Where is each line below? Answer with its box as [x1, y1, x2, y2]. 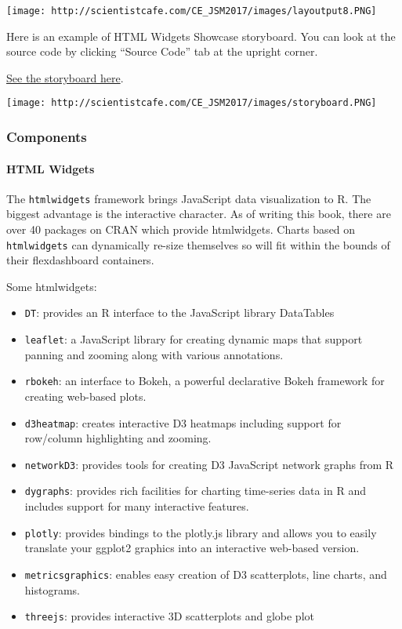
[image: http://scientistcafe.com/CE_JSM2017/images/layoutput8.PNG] [6, 5, 377, 16]
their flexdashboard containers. [6, 252, 154, 268]
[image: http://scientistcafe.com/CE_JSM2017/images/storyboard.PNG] [6, 97, 377, 109]
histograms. [24, 581, 80, 598]
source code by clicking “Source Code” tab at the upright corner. [6, 43, 318, 60]
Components [6, 127, 87, 147]
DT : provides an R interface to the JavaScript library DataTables [24, 304, 335, 321]
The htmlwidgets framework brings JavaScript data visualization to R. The [6, 190, 371, 206]
